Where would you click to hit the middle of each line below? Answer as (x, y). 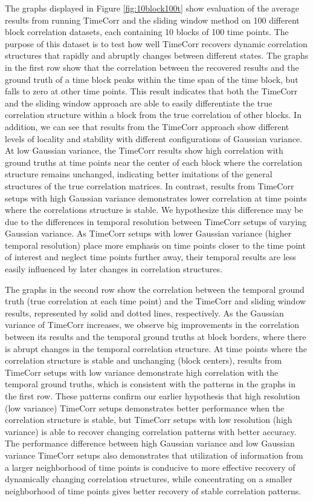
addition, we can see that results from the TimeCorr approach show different (147, 126)
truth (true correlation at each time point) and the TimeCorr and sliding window (156, 301)
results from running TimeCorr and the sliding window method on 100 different (152, 20)
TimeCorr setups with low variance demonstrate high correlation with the (142, 372)
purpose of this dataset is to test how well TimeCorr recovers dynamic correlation (156, 43)
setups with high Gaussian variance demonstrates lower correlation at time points (156, 198)
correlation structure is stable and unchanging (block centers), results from (144, 360)
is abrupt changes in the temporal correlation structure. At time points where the (156, 348)
